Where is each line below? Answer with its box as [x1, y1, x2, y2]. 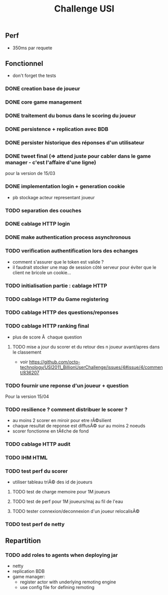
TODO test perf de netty [5, 521, 65, 528]
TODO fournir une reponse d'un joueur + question [5, 382, 129, 389]
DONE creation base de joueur [5, 85, 80, 92]
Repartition [5, 536, 41, 545]
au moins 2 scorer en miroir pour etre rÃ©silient [12, 417, 111, 423]
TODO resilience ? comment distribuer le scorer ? [5, 406, 128, 413]
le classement [12, 349, 42, 355]
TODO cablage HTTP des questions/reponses [5, 309, 119, 316]
